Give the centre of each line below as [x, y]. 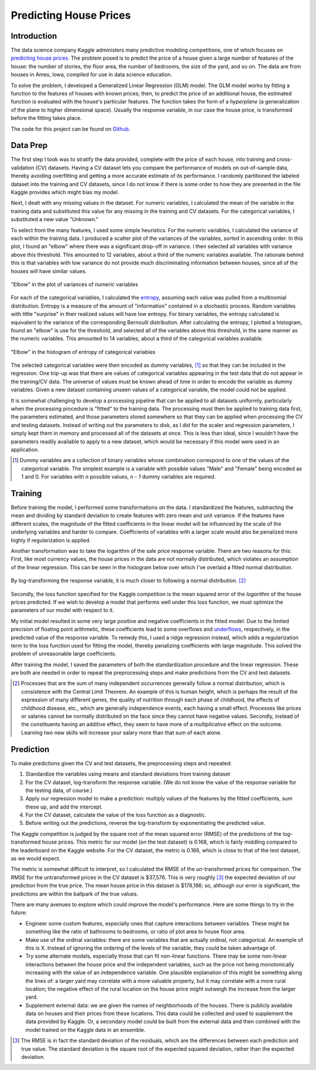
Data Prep [29, 145]
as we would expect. [36, 859]
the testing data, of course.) [59, 790]
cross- [284, 159]
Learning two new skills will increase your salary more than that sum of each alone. [121, 732]
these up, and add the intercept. [64, 807]
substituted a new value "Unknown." [55, 219]
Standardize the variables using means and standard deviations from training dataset [128, 774]
